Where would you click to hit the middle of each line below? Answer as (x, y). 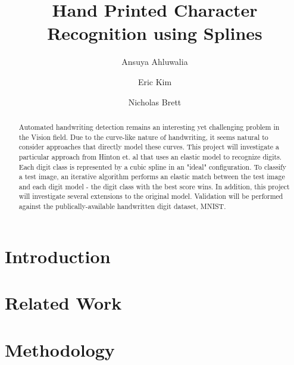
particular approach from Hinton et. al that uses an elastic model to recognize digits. (150, 156)
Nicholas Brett (155, 102)
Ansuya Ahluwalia (155, 62)
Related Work (63, 303)
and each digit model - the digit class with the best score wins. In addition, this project (154, 186)
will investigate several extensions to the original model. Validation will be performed (151, 196)
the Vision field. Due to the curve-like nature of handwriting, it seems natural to (143, 137)
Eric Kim (155, 81)
